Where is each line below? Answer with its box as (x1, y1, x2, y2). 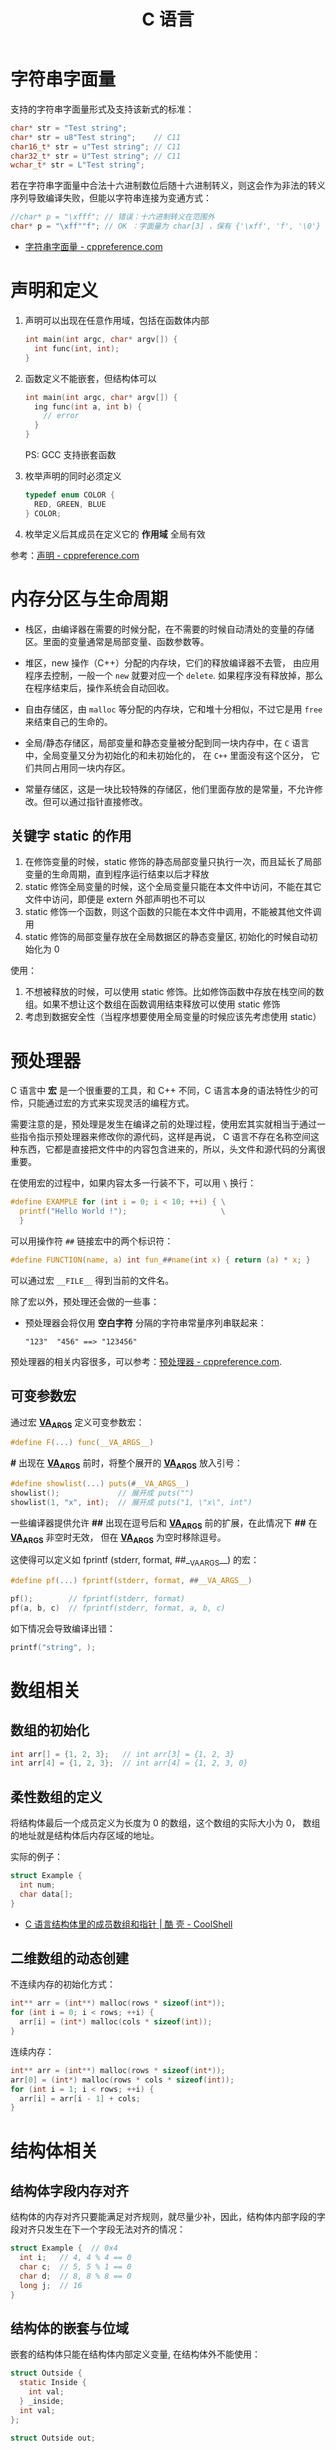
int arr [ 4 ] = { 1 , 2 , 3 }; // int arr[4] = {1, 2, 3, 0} (10, 1758, 248, 1769)
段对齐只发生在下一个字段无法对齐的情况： (10, 2223, 186, 2235)
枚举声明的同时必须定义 (24, 470, 122, 482)
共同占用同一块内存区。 (33, 761, 131, 774)
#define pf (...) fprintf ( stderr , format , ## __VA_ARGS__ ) (10, 1576, 253, 1586)
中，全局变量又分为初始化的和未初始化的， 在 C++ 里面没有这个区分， (24, 749, 310, 761)
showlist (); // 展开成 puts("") (10, 1488, 195, 1498)
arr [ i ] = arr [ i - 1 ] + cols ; (19, 2093, 141, 2104)
